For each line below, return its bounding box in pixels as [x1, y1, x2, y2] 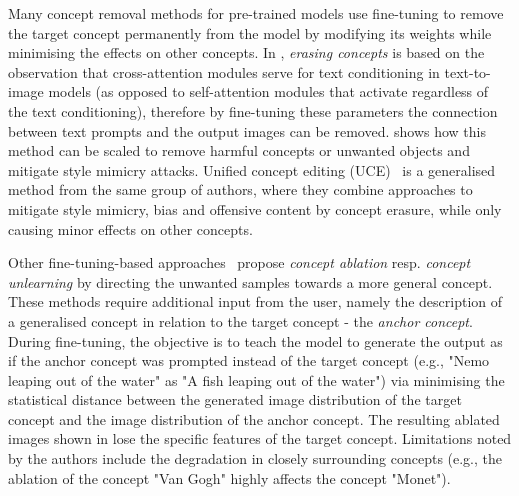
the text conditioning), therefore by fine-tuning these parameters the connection [8, 100, 498, 121]
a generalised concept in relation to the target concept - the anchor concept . [8, 310, 473, 331]
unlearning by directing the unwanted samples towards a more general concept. [8, 271, 493, 292]
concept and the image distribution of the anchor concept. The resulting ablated [8, 408, 500, 429]
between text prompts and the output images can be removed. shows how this [8, 120, 486, 141]
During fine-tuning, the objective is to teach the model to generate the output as [8, 330, 503, 351]
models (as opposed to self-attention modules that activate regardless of [48, 81, 489, 102]
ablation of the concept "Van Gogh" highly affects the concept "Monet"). [8, 467, 451, 488]
